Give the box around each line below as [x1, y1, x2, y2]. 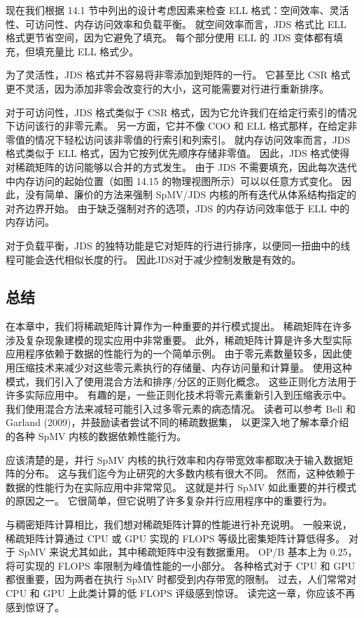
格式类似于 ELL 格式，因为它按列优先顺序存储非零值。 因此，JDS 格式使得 [6, 146, 350, 160]
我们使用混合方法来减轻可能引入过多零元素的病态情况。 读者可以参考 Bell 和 [6, 401, 356, 416]
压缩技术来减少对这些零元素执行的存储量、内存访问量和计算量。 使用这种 [15, 360, 352, 375]
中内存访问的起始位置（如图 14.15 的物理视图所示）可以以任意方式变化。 [6, 173, 339, 188]
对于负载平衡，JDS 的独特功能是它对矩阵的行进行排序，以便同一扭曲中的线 [6, 238, 351, 252]
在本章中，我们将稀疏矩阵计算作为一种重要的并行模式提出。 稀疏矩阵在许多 [6, 319, 352, 334]
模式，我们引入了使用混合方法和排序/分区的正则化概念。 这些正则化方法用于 [6, 373, 357, 388]
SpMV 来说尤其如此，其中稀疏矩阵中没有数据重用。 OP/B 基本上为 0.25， [18, 544, 358, 559]
